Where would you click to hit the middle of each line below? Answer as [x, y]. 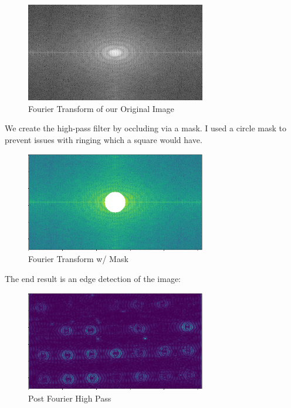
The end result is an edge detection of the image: [93, 279]
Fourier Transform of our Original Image [101, 108]
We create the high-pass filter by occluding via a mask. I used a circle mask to [145, 128]
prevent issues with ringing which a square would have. [104, 139]
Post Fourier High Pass [70, 398]
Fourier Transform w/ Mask [78, 259]
